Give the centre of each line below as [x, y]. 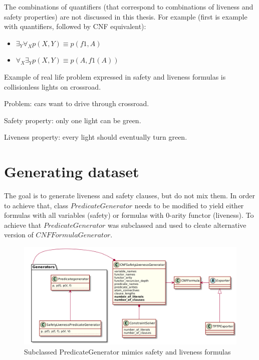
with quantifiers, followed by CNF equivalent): [75, 26]
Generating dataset [72, 171]
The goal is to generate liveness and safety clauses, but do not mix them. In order [130, 196]
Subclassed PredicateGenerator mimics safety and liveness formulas [127, 352]
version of [19, 235]
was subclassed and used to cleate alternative [177, 225]
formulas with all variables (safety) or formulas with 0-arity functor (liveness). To [129, 215]
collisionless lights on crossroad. [53, 86]
